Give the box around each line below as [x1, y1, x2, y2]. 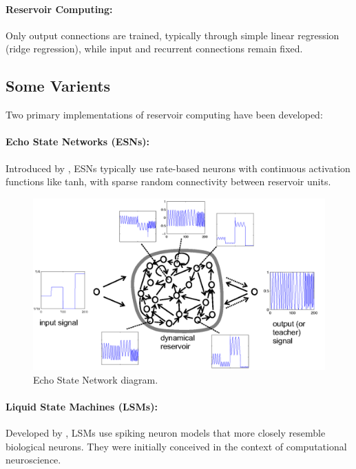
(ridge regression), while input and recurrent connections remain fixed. [6, 41, 303, 56]
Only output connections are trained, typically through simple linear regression [6, 28, 339, 42]
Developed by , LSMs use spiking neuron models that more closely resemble [6, 426, 326, 440]
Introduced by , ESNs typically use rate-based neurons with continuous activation [6, 160, 350, 175]
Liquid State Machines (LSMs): [6, 399, 158, 413]
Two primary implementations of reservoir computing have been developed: [6, 107, 323, 122]
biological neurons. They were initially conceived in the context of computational [6, 439, 347, 453]
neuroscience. [6, 452, 61, 467]
